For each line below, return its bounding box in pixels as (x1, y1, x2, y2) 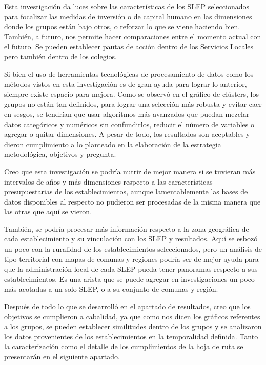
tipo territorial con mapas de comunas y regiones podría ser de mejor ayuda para (4, 253, 259, 264)
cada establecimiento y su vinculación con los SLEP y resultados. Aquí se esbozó (4, 233, 258, 244)
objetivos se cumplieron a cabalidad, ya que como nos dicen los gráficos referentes (4, 311, 260, 321)
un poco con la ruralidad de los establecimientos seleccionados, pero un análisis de (4, 244, 262, 254)
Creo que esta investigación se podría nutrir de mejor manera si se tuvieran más (4, 166, 256, 176)
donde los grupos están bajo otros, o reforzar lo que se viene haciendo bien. (4, 21, 240, 32)
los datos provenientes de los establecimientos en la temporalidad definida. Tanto (4, 331, 258, 341)
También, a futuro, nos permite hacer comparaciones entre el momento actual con (4, 31, 261, 42)
